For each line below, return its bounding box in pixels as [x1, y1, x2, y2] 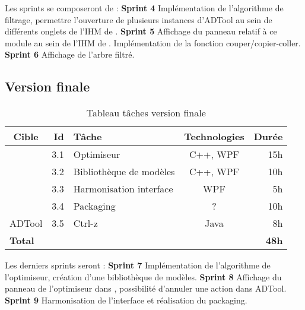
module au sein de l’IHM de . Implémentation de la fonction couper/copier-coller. [5, 36, 301, 49]
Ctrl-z [73, 216, 98, 230]
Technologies [184, 129, 244, 144]
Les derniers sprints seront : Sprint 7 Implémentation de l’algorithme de [5, 259, 271, 271]
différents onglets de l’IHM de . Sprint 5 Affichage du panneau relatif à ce [5, 25, 277, 37]
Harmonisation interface [73, 182, 173, 196]
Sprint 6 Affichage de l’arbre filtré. [5, 48, 135, 61]
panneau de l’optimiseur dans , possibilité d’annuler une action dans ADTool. [5, 282, 287, 295]
